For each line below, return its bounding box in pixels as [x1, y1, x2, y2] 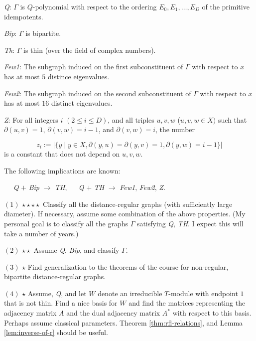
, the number [155, 124, 195, 135]
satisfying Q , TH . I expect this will [136, 218, 244, 228]
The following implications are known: [4, 165, 121, 175]
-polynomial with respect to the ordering [32, 1, 157, 11]
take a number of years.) [4, 228, 79, 238]
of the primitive [202, 1, 250, 11]
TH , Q [55, 182, 84, 192]
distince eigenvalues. [48, 71, 110, 81]
